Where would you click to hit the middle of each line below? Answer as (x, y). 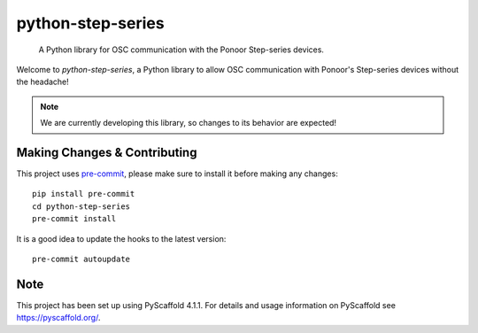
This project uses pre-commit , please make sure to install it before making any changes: (177, 174)
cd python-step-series (81, 206)
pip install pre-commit (84, 194)
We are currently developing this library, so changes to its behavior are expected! (188, 123)
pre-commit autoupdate (81, 259)
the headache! (43, 82)
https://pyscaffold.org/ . (58, 318)
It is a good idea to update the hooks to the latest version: (121, 238)
